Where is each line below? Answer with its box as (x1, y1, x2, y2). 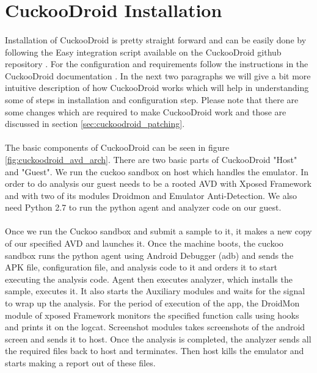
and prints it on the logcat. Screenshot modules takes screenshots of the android (5, 320, 305, 333)
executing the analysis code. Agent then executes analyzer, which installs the (5, 272, 293, 285)
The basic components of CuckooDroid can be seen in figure (5, 141, 230, 154)
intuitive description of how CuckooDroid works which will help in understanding (5, 81, 309, 94)
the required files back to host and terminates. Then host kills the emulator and (5, 344, 304, 357)
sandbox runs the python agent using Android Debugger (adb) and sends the (5, 248, 294, 261)
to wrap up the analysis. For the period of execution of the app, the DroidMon (5, 297, 300, 310)
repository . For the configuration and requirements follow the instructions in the (5, 57, 308, 70)
